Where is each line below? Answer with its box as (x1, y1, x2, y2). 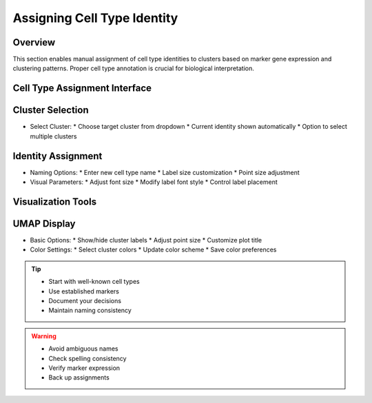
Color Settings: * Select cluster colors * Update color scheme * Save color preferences (30, 245, 277, 254)
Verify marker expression (48, 364, 121, 372)
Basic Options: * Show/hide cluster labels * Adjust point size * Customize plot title (30, 236, 262, 244)
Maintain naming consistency (48, 307, 132, 315)
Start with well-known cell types (48, 278, 141, 286)
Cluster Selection (12, 104, 89, 116)
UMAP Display (12, 218, 76, 229)
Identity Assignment (12, 150, 103, 162)
